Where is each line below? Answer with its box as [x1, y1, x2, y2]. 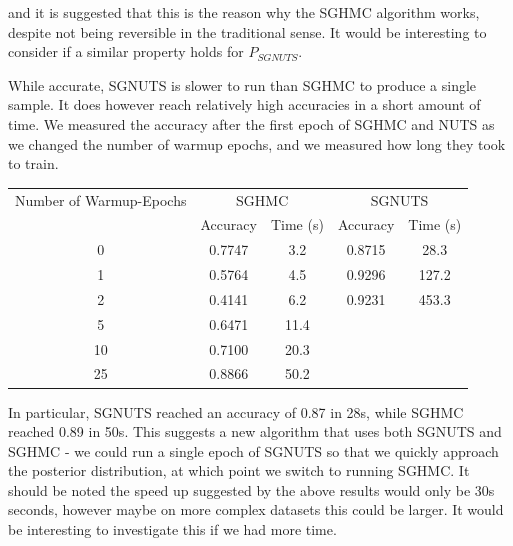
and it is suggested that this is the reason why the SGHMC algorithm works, [8, 2, 480, 22]
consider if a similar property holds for [8, 41, 244, 62]
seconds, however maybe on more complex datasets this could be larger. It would [8, 499, 504, 520]
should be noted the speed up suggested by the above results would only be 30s [8, 479, 495, 500]
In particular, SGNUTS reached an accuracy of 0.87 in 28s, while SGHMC [8, 401, 464, 422]
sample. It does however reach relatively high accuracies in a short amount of [8, 94, 481, 115]
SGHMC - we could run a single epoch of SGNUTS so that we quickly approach [8, 440, 499, 461]
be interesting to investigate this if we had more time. [8, 519, 337, 540]
